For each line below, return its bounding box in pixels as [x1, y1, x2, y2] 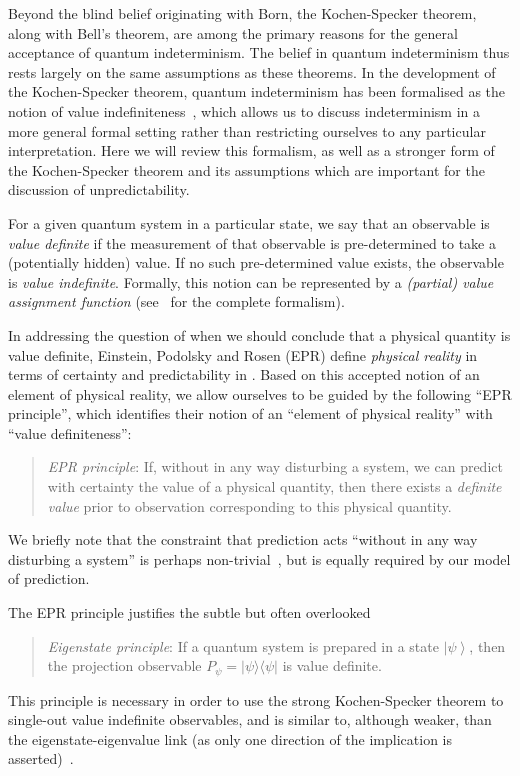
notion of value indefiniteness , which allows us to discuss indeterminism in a [8, 100, 480, 121]
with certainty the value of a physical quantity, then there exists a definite [47, 476, 502, 497]
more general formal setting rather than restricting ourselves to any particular [8, 120, 486, 141]
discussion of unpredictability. [8, 179, 190, 200]
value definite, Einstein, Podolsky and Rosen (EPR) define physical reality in [8, 344, 478, 365]
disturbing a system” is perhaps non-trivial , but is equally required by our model [8, 548, 511, 569]
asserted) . [8, 748, 74, 769]
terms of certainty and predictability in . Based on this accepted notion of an [8, 364, 480, 385]
